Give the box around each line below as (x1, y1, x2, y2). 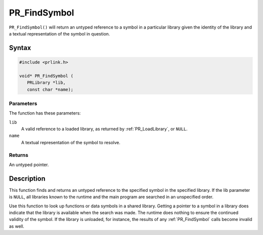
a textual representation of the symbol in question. (9, 31, 110, 36)
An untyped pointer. (9, 162, 49, 168)
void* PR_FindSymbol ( (19, 73, 74, 79)
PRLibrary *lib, (27, 80, 66, 85)
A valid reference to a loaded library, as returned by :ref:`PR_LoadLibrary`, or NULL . (21, 126, 188, 132)
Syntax (9, 44, 31, 52)
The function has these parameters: (9, 110, 81, 116)
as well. (9, 223, 24, 229)
